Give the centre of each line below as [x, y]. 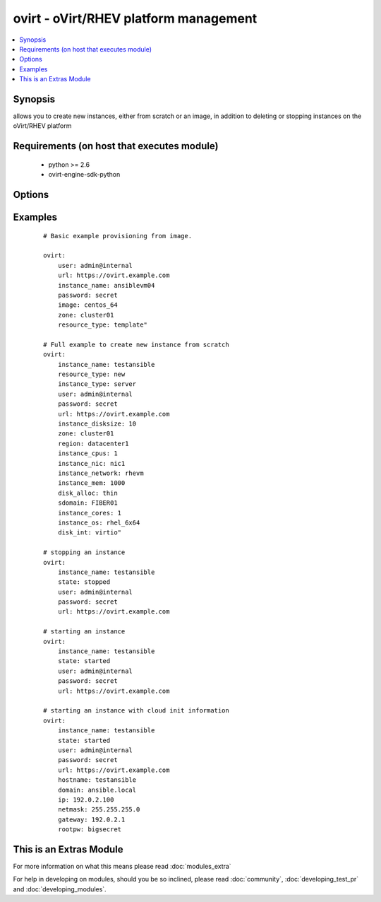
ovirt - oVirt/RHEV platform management [135, 18]
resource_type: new [91, 374]
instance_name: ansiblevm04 [106, 285]
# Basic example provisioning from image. [118, 236]
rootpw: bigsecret [90, 830]
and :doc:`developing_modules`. [60, 889]
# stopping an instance [84, 552]
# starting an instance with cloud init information [136, 711]
